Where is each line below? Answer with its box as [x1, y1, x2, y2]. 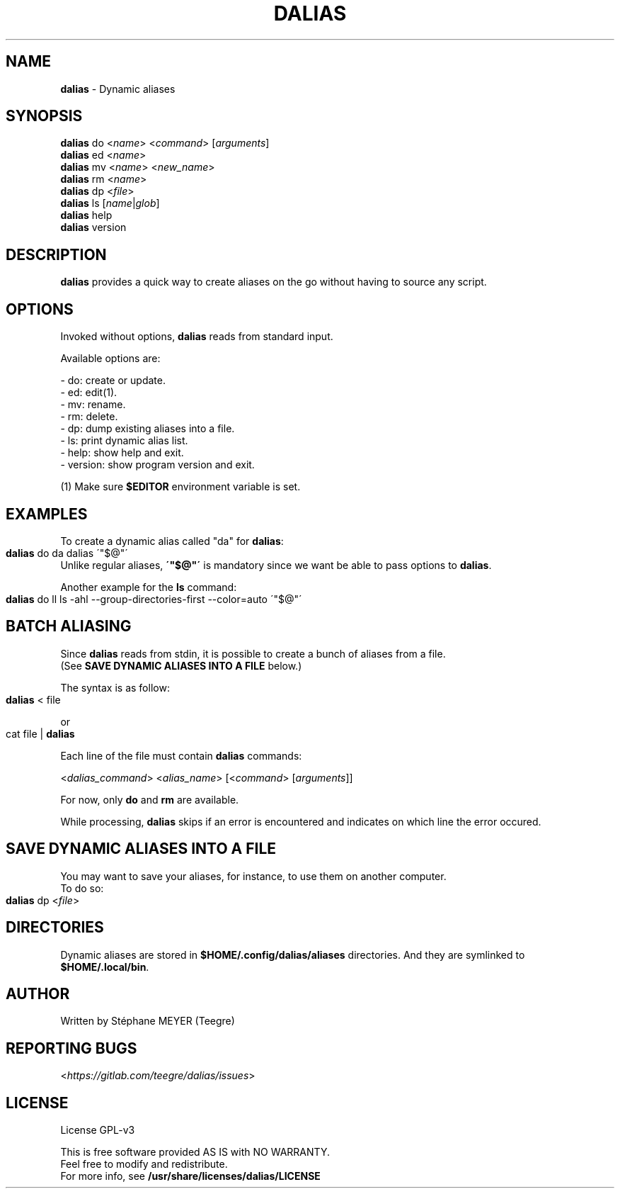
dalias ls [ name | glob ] [60, 197, 160, 210]
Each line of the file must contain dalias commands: [60, 749, 302, 762]
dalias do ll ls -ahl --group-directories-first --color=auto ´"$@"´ [6, 592, 302, 605]
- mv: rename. [60, 398, 126, 411]
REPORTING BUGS [6, 1039, 137, 1057]
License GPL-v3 [60, 1124, 135, 1137]
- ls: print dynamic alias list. [60, 434, 188, 447]
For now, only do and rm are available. [60, 793, 239, 806]
